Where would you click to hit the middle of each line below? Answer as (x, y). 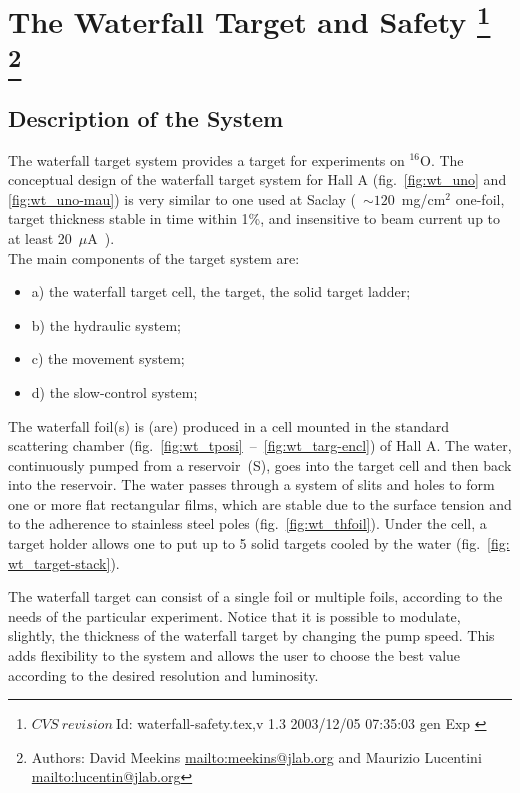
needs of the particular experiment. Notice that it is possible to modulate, (234, 615)
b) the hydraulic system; (106, 324)
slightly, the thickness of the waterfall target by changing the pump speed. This (251, 635)
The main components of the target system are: (154, 257)
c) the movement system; (108, 358)
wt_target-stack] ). (64, 562)
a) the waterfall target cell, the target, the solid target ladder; (221, 291)
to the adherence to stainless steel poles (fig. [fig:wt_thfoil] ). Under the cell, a (247, 523)
